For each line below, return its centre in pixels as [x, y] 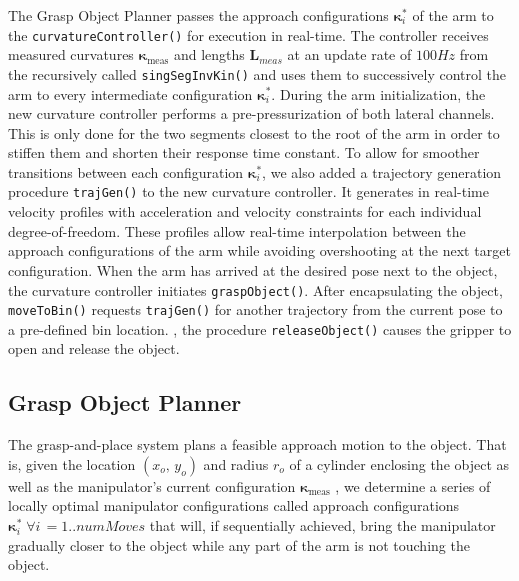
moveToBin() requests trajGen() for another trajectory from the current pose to [255, 309]
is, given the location [72, 463]
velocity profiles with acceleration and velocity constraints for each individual [245, 211]
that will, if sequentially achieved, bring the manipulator [322, 525]
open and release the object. [94, 348]
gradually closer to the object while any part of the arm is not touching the [239, 544]
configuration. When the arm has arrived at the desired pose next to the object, [253, 269]
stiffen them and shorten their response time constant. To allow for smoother [244, 152]
